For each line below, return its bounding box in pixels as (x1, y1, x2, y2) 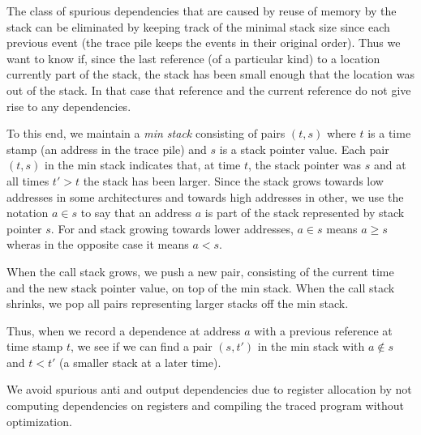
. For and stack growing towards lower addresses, (50, 220, 294, 237)
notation (6, 204, 49, 221)
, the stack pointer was (247, 156, 361, 173)
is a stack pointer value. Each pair (219, 140, 389, 157)
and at (373, 156, 406, 173)
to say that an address (80, 204, 192, 221)
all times (6, 172, 49, 189)
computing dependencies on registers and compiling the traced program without (6, 397, 405, 414)
